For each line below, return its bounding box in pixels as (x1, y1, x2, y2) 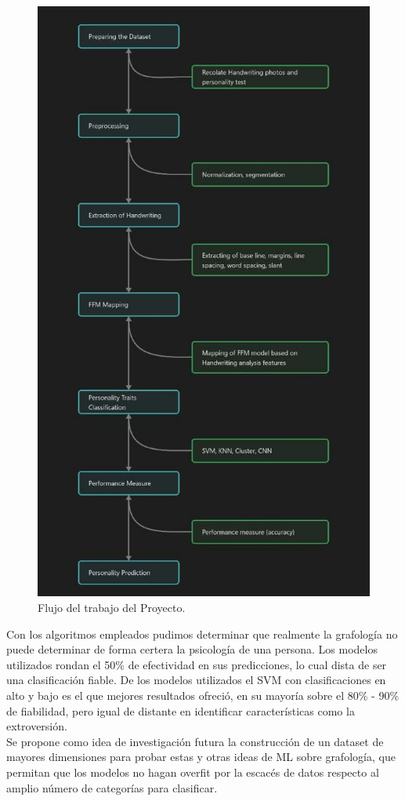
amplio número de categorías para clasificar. (6, 779, 218, 796)
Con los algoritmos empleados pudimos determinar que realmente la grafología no (6, 625, 398, 642)
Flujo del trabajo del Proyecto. (38, 599, 186, 616)
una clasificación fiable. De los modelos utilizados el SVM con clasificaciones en (6, 672, 386, 688)
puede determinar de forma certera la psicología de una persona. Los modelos (6, 641, 378, 657)
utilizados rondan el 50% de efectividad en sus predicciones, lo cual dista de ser (6, 656, 387, 672)
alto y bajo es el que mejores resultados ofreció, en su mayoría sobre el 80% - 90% (6, 687, 400, 704)
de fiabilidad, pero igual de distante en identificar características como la (6, 702, 355, 719)
